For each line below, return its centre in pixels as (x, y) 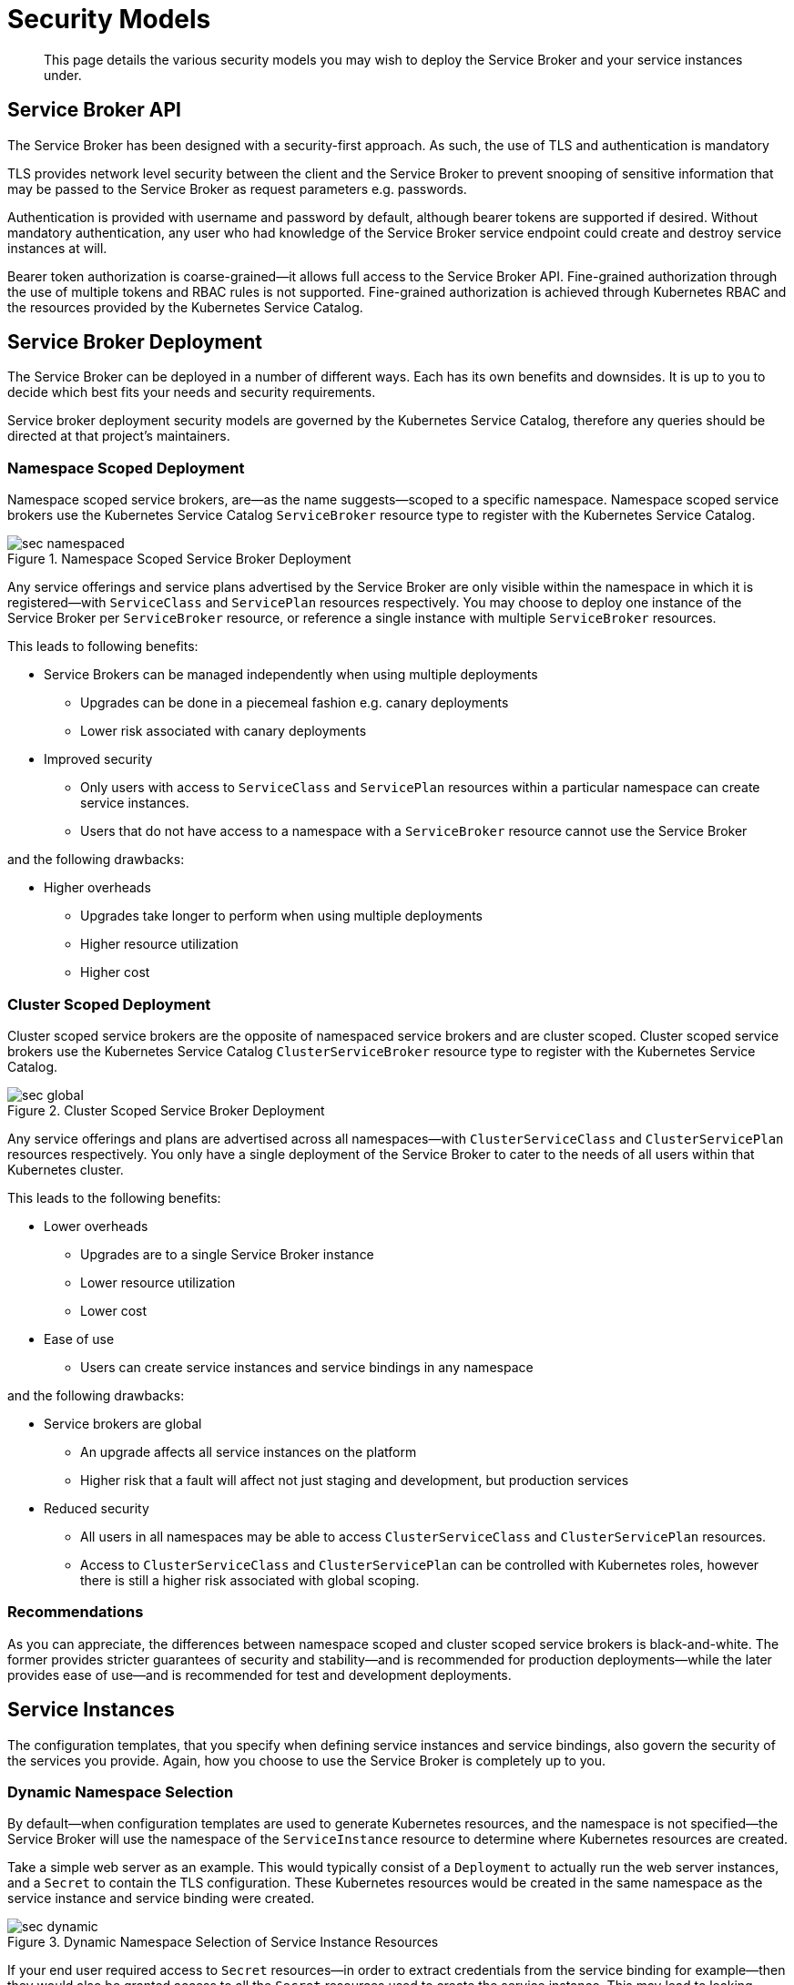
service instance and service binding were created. (161, 1898)
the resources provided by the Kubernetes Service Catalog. (185, 307)
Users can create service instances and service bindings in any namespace (307, 1367)
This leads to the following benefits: (114, 1197)
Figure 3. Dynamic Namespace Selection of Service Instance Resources (223, 1942)
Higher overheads (97, 888)
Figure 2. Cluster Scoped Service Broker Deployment (166, 1110)
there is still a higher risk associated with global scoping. (250, 1580)
